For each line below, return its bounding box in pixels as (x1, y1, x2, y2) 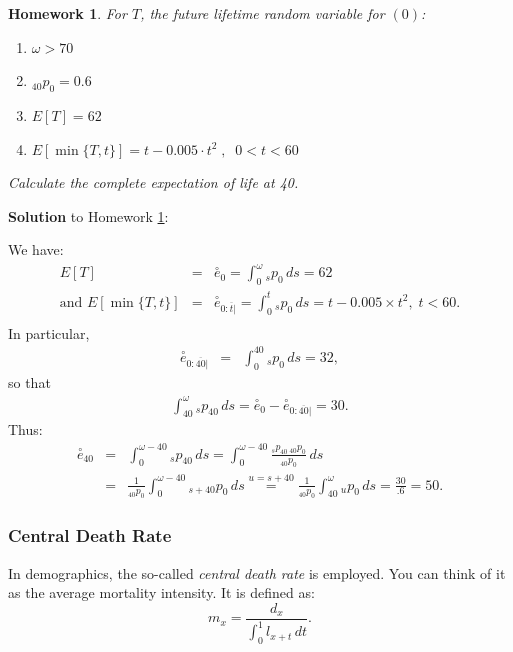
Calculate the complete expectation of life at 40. (8, 172, 299, 193)
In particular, (8, 322, 90, 343)
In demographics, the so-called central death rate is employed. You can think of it (8, 562, 506, 583)
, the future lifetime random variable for (140, 3, 385, 23)
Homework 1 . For (8, 3, 127, 23)
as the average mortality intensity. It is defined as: (8, 582, 315, 603)
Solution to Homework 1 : (8, 205, 169, 226)
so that (8, 371, 51, 392)
